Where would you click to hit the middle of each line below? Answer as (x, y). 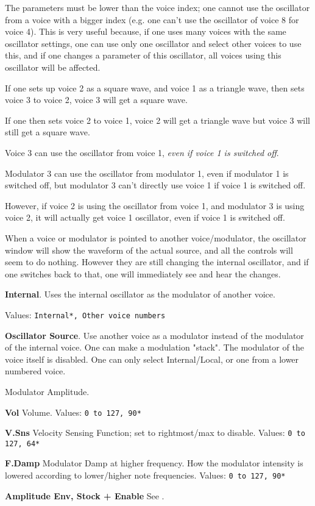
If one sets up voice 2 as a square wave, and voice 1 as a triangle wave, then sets (155, 87)
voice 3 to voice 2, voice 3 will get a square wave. (96, 100)
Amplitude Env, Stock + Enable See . (85, 495)
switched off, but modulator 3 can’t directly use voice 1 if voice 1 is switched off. (155, 185)
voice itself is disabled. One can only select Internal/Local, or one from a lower (152, 359)
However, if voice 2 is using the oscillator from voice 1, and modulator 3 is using (155, 205)
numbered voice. (35, 371)
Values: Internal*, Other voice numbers (85, 314)
